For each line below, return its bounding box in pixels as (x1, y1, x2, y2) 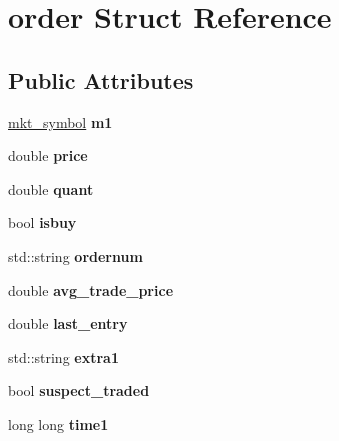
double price (8, 145, 88, 166)
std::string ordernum (8, 245, 143, 266)
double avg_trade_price (8, 279, 174, 300)
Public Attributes (8, 64, 194, 95)
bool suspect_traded (8, 380, 150, 401)
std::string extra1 (8, 346, 119, 367)
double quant (8, 178, 94, 199)
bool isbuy (8, 212, 77, 233)
